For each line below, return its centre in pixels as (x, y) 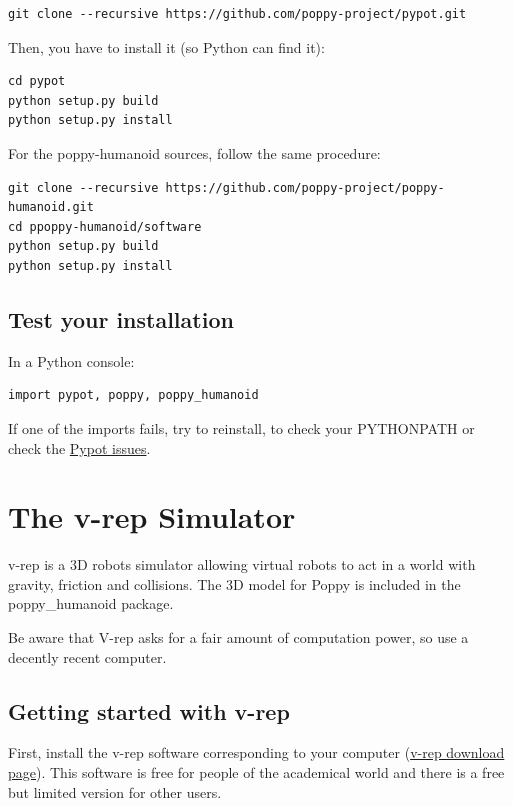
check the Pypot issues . (79, 447)
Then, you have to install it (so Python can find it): (166, 46)
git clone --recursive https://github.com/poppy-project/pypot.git (237, 14)
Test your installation (121, 318)
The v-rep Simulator (152, 516)
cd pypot (37, 81)
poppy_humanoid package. (91, 603)
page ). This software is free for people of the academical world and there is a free (256, 772)
